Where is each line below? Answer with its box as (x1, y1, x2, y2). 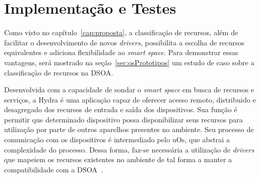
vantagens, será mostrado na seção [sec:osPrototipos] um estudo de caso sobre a (4, 57, 254, 67)
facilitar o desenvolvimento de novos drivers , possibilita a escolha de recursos (4, 37, 245, 47)
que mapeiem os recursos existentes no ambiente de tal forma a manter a (4, 154, 232, 165)
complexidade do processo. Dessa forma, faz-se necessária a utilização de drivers (4, 144, 254, 155)
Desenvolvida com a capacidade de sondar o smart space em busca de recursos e (4, 84, 254, 95)
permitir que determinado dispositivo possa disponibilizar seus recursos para (4, 114, 243, 124)
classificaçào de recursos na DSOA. (4, 67, 113, 78)
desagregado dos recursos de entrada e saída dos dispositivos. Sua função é (4, 104, 238, 115)
